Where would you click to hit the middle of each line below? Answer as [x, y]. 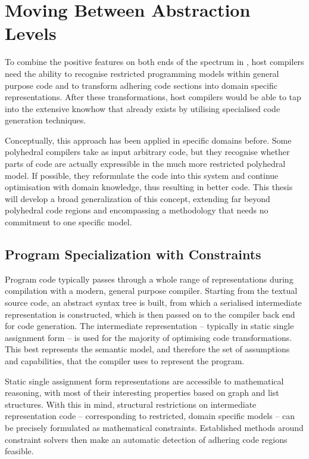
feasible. [19, 451]
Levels [31, 33]
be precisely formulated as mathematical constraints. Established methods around [154, 427]
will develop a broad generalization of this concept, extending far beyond [138, 198]
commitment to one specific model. [68, 222]
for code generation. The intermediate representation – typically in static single [149, 326]
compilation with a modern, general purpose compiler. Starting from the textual [151, 291]
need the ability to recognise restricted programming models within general [142, 73]
